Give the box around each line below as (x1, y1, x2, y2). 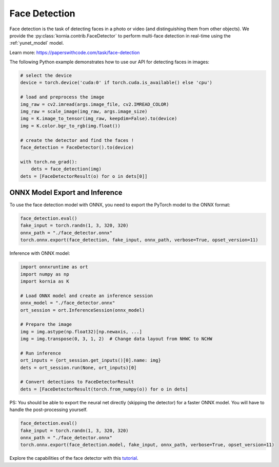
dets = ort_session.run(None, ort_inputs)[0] (20, 365, 137, 370)
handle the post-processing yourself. (9, 406, 88, 413)
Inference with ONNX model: (9, 250, 70, 256)
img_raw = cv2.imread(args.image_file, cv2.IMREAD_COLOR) (20, 101, 169, 107)
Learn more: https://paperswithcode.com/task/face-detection (9, 49, 140, 55)
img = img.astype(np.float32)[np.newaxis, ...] (20, 329, 142, 334)
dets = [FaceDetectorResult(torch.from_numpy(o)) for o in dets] (20, 386, 188, 392)
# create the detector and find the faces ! (20, 137, 134, 143)
